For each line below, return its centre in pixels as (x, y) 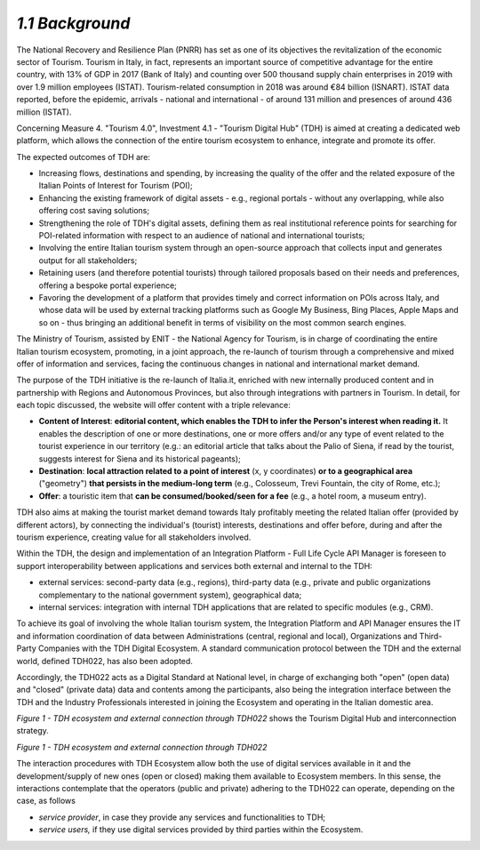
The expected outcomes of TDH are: (84, 156)
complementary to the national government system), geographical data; (170, 595)
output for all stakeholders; (88, 260)
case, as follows (46, 801)
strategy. (32, 731)
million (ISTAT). (44, 112)
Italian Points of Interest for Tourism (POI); (116, 186)
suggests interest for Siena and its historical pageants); (140, 459)
